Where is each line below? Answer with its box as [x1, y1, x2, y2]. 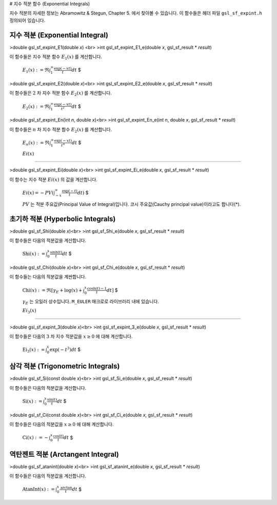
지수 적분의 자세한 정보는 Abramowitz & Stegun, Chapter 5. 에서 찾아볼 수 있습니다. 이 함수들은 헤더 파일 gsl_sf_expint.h [9, 10, 263, 16]
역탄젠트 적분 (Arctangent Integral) [9, 450, 119, 459]
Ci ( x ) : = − [22, 435, 49, 441]
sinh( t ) [50, 249, 63, 255]
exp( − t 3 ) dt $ [49, 346, 81, 353]
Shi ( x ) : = [22, 251, 46, 257]
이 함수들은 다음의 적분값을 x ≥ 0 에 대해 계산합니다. [9, 421, 114, 428]
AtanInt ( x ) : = [22, 487, 55, 492]
